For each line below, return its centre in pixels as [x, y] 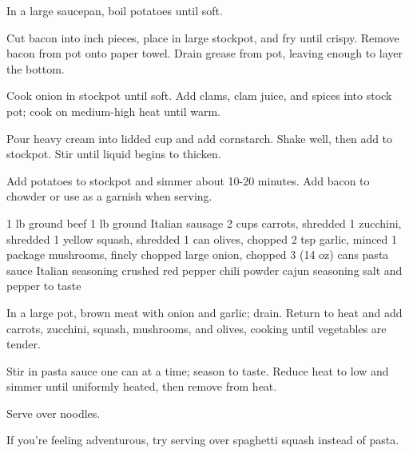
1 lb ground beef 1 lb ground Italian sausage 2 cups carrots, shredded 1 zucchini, [204, 223]
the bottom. [36, 68]
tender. [24, 344]
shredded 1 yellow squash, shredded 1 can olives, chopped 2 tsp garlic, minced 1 [202, 238]
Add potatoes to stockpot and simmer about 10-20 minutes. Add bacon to [188, 180]
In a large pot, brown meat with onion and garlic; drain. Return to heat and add [204, 312]
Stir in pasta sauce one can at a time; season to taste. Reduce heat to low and [198, 370]
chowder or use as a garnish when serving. [109, 196]
